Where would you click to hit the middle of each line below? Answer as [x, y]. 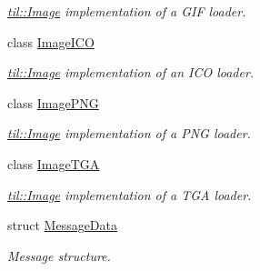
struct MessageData [63, 225]
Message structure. [59, 255]
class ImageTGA [54, 163]
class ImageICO [51, 41]
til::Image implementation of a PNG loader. [129, 133]
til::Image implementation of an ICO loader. [131, 72]
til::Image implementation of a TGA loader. [130, 194]
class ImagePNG [53, 102]
